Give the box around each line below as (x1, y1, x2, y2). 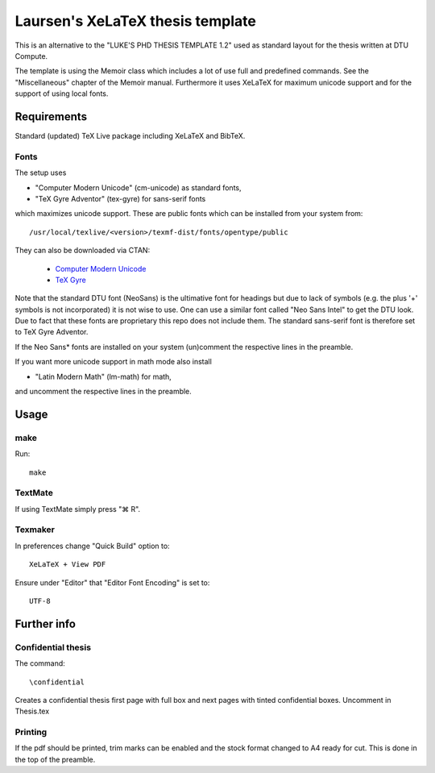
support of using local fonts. (14, 89, 109, 98)
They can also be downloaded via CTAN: (14, 246, 151, 256)
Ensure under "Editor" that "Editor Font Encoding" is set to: (14, 577, 210, 588)
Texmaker (14, 524, 56, 535)
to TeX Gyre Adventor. (14, 327, 89, 337)
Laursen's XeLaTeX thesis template (14, 12, 257, 30)
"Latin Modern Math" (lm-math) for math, (35, 372, 172, 381)
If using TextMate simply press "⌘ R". (14, 504, 141, 513)
